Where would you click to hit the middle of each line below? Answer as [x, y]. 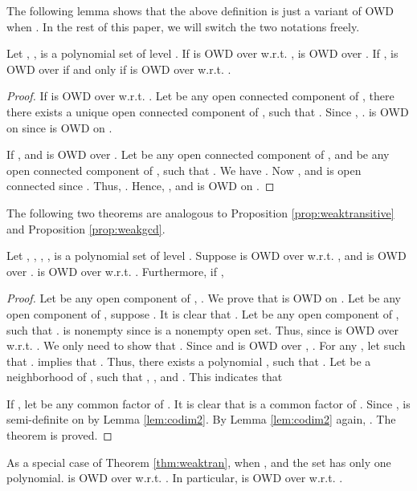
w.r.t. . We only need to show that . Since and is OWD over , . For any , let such [206, 345]
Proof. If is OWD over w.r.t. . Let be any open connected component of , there [200, 96]
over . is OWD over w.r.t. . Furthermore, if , [115, 271]
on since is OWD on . [59, 127]
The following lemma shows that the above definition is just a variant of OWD [200, 10]
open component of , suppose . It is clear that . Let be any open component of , [203, 313]
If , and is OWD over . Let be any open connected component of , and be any [198, 154]
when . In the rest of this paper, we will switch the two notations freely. [183, 26]
